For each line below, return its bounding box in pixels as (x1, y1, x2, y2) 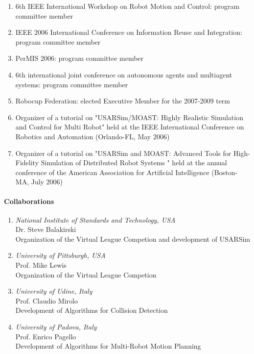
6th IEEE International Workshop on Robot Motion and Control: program (15, 1, 240, 11)
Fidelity (15, 157, 39, 168)
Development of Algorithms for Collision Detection (15, 305, 168, 315)
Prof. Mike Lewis (15, 260, 67, 270)
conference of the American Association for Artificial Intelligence (15, 167, 209, 177)
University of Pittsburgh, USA (15, 250, 106, 260)
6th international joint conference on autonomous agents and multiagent (15, 69, 232, 79)
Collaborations (4, 196, 54, 206)
